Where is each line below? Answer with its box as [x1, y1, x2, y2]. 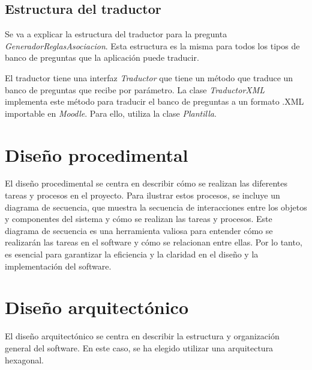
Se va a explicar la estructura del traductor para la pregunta [5, 28, 227, 40]
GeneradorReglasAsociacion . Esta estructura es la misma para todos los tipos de [5, 39, 300, 52]
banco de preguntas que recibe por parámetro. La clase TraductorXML [5, 83, 265, 96]
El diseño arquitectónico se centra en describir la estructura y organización [5, 330, 280, 342]
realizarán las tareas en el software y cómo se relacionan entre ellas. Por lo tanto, [5, 236, 302, 248]
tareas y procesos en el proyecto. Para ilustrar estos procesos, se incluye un [5, 189, 280, 202]
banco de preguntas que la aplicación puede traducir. [5, 51, 199, 64]
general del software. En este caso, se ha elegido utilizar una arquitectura [5, 341, 274, 354]
